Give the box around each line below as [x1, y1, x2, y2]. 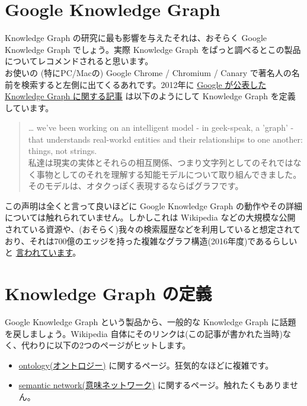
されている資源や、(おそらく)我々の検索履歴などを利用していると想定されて [5, 223, 301, 235]
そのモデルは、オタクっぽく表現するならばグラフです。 [28, 180, 244, 192]
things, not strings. [28, 144, 97, 157]
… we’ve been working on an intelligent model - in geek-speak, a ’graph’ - [28, 121, 294, 134]
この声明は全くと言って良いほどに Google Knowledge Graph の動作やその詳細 [5, 199, 302, 212]
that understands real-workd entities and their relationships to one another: [28, 133, 303, 145]
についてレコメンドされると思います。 [5, 55, 153, 67]
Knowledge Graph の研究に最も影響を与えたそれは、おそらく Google [5, 32, 267, 44]
